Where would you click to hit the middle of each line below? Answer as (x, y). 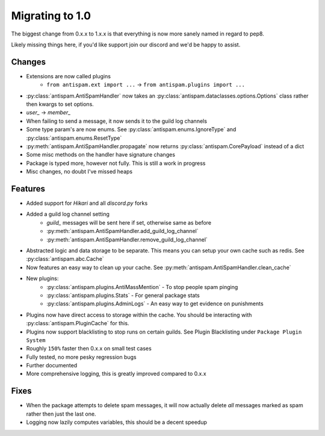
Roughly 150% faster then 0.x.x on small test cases (89, 349)
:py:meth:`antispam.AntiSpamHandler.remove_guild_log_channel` (127, 239)
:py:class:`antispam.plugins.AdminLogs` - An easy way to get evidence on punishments (155, 304)
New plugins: (42, 279)
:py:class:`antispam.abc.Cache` (65, 259)
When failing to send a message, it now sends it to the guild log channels (117, 121)
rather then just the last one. (61, 414)
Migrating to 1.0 (51, 16)
